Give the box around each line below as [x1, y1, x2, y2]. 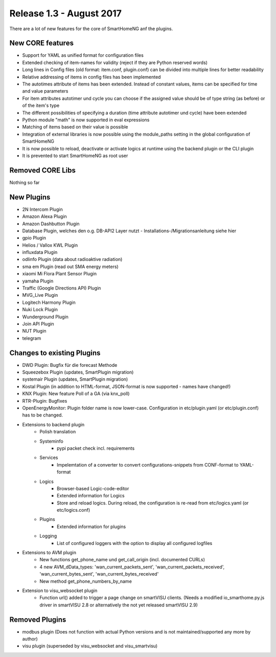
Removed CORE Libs [9, 166, 76, 174]
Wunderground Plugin [22, 314, 69, 320]
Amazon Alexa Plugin [22, 213, 67, 220]
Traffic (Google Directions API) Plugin [22, 285, 101, 291]
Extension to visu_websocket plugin [22, 587, 98, 594]
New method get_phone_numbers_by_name [39, 578, 132, 584]
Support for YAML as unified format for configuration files [22, 52, 144, 58]
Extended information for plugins [57, 523, 126, 530]
